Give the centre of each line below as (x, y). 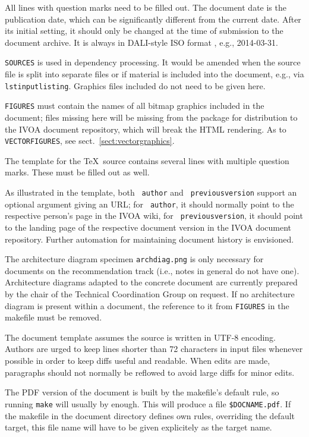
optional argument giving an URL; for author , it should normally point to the (149, 204)
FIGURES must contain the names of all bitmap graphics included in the (135, 106)
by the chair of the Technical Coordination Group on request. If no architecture (150, 294)
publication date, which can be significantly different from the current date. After (153, 19)
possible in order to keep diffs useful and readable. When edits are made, (138, 361)
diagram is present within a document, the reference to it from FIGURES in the (147, 305)
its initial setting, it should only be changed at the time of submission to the (144, 31)
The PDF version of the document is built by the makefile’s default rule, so (142, 392)
